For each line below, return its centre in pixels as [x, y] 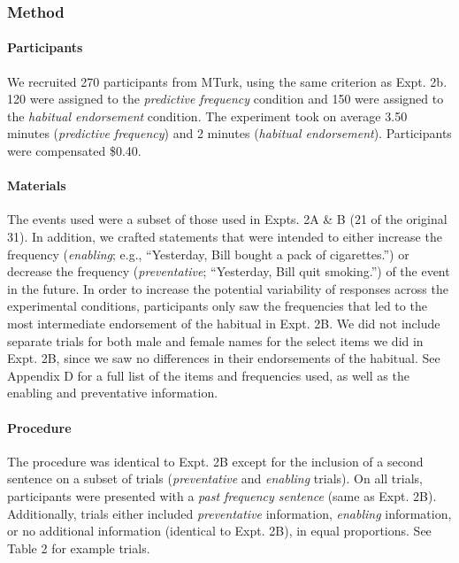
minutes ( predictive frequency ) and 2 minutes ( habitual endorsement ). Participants [229, 133]
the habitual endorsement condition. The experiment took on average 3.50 [207, 116]
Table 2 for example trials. [79, 548]
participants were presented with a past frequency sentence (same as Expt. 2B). [222, 495]
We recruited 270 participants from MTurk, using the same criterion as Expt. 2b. [227, 81]
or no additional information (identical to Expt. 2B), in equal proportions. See [219, 531]
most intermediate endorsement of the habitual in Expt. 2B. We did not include [224, 323]
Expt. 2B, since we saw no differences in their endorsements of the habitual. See [224, 358]
